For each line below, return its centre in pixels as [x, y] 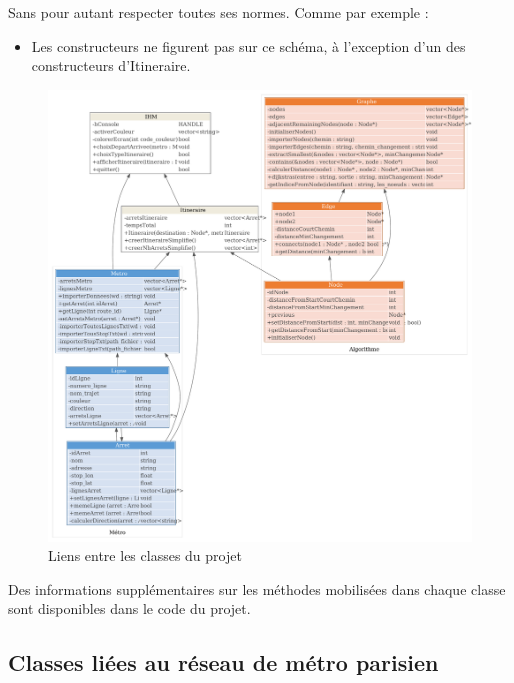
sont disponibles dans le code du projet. [129, 608]
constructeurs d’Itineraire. [111, 65]
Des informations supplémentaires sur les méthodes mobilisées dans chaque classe [257, 588]
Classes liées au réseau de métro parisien [223, 662]
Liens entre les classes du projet [145, 555]
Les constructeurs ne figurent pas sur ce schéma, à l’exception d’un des [248, 45]
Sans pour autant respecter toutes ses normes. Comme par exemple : [218, 12]
